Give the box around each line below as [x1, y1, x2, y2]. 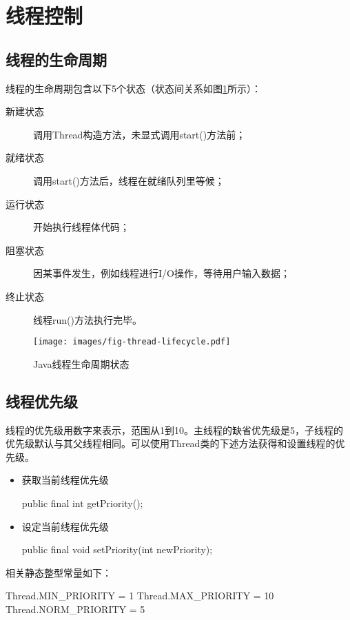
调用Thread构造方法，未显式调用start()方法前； [33, 127, 246, 141]
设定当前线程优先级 [21, 519, 109, 533]
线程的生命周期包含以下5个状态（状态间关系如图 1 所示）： [6, 81, 261, 95]
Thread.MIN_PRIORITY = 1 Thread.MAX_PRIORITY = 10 [6, 588, 274, 603]
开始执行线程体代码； [33, 220, 130, 234]
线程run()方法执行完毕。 [33, 312, 142, 327]
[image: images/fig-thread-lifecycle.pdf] [33, 337, 231, 347]
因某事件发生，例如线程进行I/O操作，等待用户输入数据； [33, 266, 290, 280]
